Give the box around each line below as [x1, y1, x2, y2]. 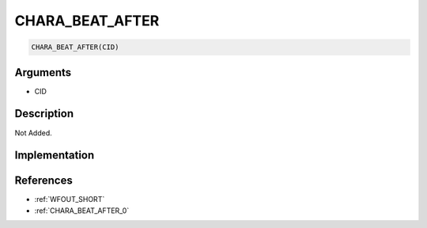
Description [14, 107, 74, 120]
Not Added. [14, 127, 53, 138]
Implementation [14, 149, 95, 162]
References [14, 174, 73, 188]
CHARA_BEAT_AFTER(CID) [31, 43, 119, 51]
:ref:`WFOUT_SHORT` [34, 195, 105, 204]
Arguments [14, 66, 72, 79]
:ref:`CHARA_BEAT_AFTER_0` [34, 206, 130, 215]
